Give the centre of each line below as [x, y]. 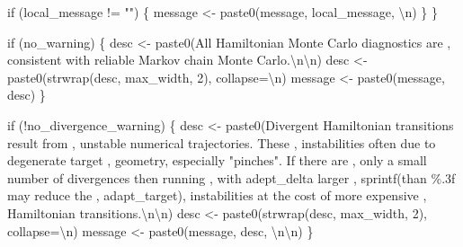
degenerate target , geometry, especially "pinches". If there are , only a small [217, 160]
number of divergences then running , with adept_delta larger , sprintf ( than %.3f [231, 177]
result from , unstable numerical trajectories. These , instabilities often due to [222, 142]
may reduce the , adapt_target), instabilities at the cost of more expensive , [217, 195]
